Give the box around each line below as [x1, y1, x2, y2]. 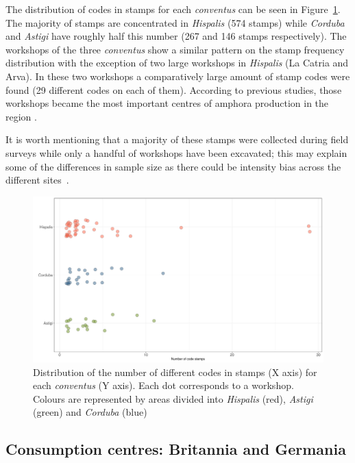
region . [5, 109, 37, 123]
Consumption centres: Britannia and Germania [5, 438, 346, 460]
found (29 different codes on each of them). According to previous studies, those [5, 82, 342, 97]
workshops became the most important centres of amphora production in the [5, 96, 329, 110]
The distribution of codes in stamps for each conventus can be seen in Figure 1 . [5, 2, 341, 16]
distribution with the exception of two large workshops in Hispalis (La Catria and [5, 55, 349, 70]
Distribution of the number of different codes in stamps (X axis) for [33, 364, 317, 379]
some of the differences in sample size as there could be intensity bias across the [5, 159, 341, 173]
